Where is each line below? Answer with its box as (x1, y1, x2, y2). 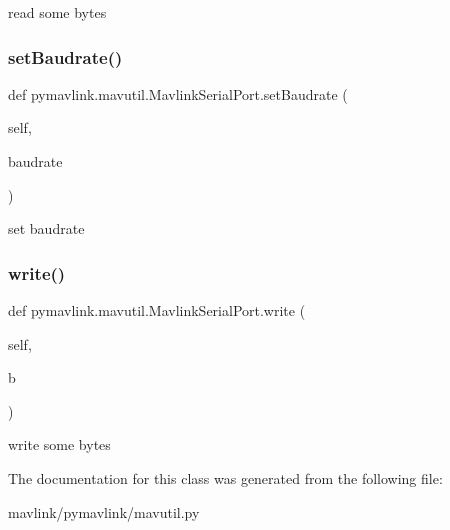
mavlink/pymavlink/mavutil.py (8, 501, 200, 522)
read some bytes (8, 2, 107, 22)
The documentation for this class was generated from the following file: (8, 467, 443, 488)
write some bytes (8, 434, 111, 455)
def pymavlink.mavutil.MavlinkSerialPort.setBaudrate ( (8, 83, 348, 104)
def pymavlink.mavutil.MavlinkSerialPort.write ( (8, 300, 306, 320)
